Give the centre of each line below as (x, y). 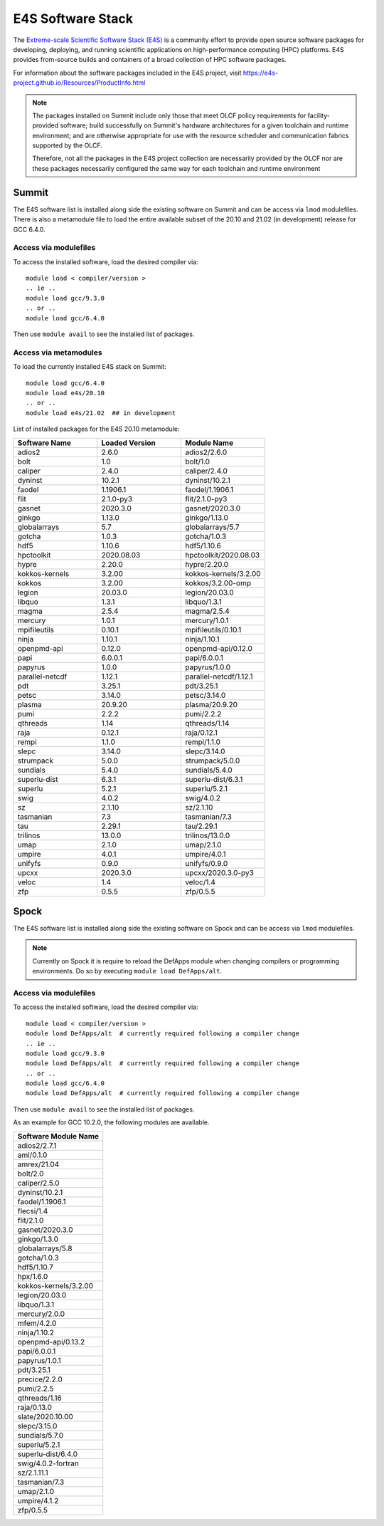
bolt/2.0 (31, 1174)
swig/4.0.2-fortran (48, 1463)
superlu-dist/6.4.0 (48, 1454)
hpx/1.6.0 (33, 1276)
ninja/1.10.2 (36, 1332)
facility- (319, 115)
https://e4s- (261, 73)
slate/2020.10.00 (46, 1416)
